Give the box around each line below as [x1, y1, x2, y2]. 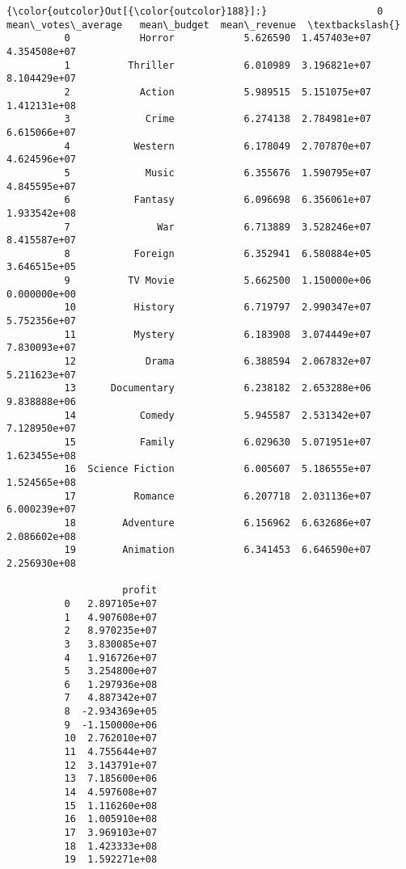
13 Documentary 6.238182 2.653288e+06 [64, 382, 372, 394]
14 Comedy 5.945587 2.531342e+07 [64, 409, 372, 421]
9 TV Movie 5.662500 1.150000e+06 [64, 275, 372, 287]
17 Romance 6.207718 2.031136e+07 [64, 490, 372, 502]
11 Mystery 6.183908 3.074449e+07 [64, 328, 372, 340]
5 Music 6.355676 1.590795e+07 [64, 167, 372, 179]
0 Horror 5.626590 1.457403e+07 [64, 32, 372, 44]
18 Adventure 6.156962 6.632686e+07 [64, 517, 372, 529]
